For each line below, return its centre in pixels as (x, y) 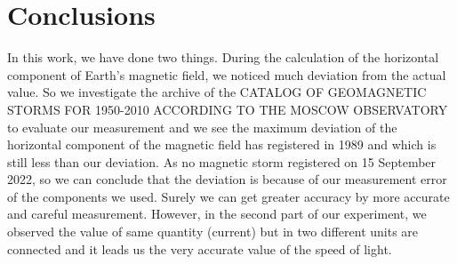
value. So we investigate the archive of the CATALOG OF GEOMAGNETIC (217, 92)
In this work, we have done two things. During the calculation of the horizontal (223, 57)
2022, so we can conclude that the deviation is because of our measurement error (227, 179)
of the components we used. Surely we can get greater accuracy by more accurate (228, 196)
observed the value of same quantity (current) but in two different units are (213, 232)
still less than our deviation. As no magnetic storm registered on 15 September (222, 161)
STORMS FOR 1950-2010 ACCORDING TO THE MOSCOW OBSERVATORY (228, 109)
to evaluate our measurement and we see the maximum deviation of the (202, 127)
